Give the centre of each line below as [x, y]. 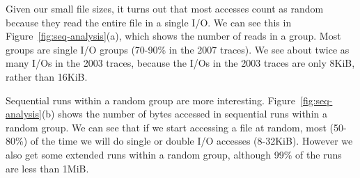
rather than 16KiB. [47, 76]
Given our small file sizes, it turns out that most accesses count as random [165, 8]
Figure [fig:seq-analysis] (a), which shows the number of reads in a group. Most [173, 36]
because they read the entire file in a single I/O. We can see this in [149, 22]
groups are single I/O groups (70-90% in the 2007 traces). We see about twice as [178, 49]
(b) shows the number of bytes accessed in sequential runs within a [184, 114]
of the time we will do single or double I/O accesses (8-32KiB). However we [191, 141]
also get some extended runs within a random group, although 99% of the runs [174, 154]
